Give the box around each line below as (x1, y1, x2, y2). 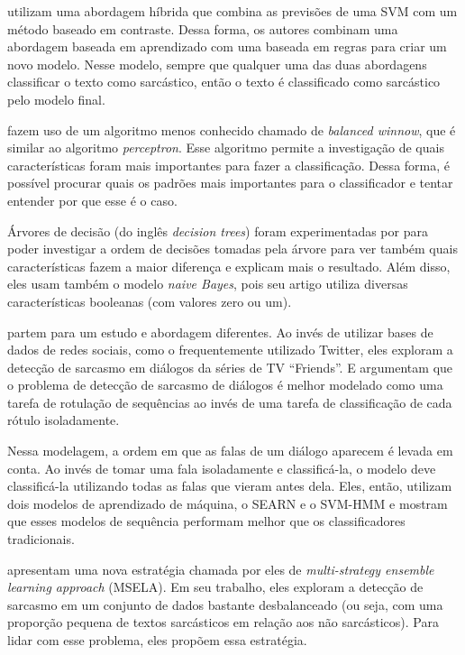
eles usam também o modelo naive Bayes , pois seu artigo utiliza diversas (7, 274, 408, 293)
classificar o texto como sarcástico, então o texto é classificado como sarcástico (7, 72, 441, 91)
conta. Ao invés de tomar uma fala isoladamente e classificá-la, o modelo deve (7, 458, 436, 477)
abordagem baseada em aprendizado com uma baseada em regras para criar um (7, 37, 447, 56)
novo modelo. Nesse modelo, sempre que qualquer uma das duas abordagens (7, 54, 427, 73)
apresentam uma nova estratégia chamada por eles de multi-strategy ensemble (7, 559, 434, 578)
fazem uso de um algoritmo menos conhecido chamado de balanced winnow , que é (7, 120, 456, 139)
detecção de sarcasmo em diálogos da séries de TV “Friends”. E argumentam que (7, 357, 453, 376)
